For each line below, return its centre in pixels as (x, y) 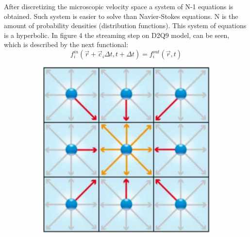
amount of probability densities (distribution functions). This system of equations (125, 25)
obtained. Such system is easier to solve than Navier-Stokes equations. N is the (121, 16)
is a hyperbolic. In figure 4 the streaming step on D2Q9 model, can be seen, (117, 35)
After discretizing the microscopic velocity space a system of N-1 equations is (119, 6)
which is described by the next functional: (66, 44)
